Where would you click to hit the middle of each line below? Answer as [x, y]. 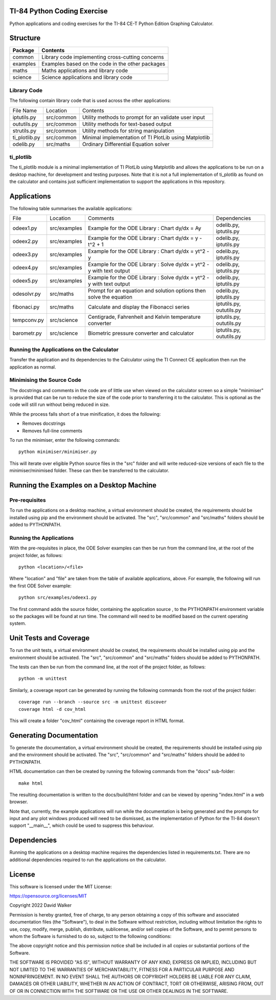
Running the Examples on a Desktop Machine [83, 485]
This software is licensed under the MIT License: [61, 886]
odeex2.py [25, 241]
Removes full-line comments [52, 431]
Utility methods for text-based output [127, 124]
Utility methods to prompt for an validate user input [144, 117]
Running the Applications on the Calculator [64, 350]
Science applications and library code [87, 77]
